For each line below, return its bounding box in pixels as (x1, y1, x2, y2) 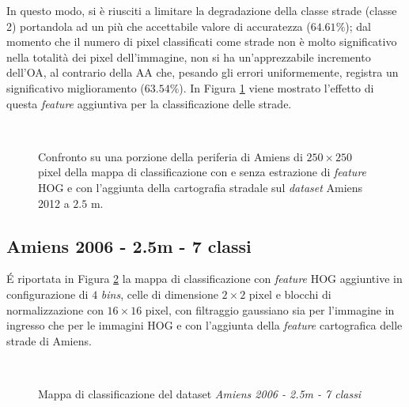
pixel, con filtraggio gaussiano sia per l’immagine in (145, 301, 395, 318)
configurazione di (6, 285, 89, 302)
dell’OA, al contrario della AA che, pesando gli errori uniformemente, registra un (6, 64, 399, 81)
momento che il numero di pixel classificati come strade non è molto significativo (6, 33, 397, 50)
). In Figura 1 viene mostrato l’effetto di (179, 79, 374, 96)
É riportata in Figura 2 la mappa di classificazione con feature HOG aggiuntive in (6, 270, 403, 287)
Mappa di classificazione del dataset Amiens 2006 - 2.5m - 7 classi (38, 385, 362, 401)
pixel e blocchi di (248, 285, 331, 302)
